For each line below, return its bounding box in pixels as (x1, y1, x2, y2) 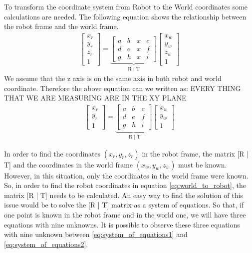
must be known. (178, 159, 227, 169)
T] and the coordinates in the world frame (4, 159, 133, 169)
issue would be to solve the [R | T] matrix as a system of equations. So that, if (4, 199, 244, 210)
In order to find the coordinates (4, 148, 101, 158)
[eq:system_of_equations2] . (4, 238, 88, 249)
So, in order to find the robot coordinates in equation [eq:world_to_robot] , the (4, 180, 246, 190)
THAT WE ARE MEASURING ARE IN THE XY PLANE (4, 92, 187, 103)
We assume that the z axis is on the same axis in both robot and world (4, 73, 222, 83)
